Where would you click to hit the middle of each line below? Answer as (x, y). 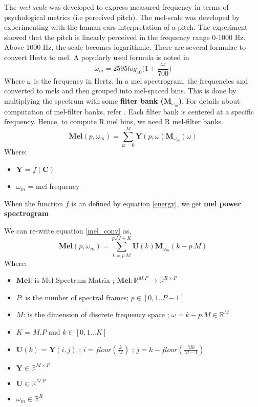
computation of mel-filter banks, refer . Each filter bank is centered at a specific (129, 111)
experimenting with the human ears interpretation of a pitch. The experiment (126, 27)
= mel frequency (54, 186)
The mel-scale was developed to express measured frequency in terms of (116, 7)
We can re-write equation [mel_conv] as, (68, 230)
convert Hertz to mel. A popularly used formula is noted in (97, 57)
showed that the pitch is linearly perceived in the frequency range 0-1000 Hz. (125, 37)
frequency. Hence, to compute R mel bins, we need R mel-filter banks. (114, 121)
